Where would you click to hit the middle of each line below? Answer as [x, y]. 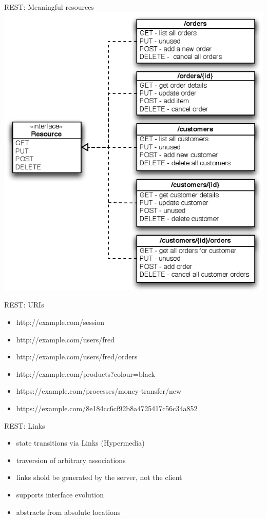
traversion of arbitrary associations [71, 460]
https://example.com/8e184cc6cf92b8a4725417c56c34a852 [107, 408]
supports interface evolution [60, 494]
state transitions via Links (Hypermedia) [80, 443]
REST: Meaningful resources [49, 7]
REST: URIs [24, 305]
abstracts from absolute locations [68, 512]
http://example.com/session [60, 322]
